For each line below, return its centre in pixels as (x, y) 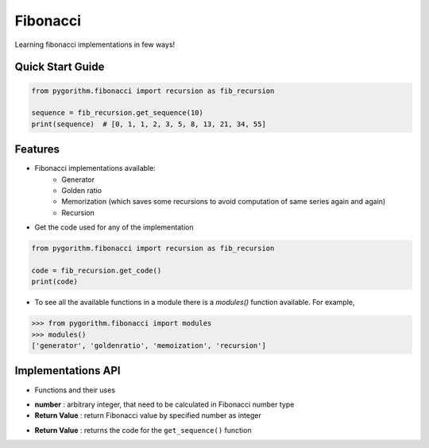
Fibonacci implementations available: (95, 168)
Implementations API (68, 371)
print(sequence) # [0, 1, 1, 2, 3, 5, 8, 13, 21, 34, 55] (149, 124)
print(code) (55, 282)
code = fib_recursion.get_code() (97, 270)
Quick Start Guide (60, 67)
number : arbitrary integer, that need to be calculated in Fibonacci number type (164, 404)
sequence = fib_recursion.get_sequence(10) (118, 113)
